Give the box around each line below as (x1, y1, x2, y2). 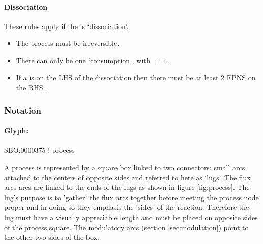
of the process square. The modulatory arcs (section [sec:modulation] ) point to (4, 222, 249, 232)
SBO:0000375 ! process (4, 145, 75, 155)
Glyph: (4, 125, 28, 136)
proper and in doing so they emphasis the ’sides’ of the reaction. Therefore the (4, 202, 249, 212)
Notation (4, 103, 41, 116)
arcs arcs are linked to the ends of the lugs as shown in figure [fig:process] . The (4, 182, 250, 193)
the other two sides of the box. (4, 232, 99, 242)
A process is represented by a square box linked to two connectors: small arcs (4, 162, 245, 172)
